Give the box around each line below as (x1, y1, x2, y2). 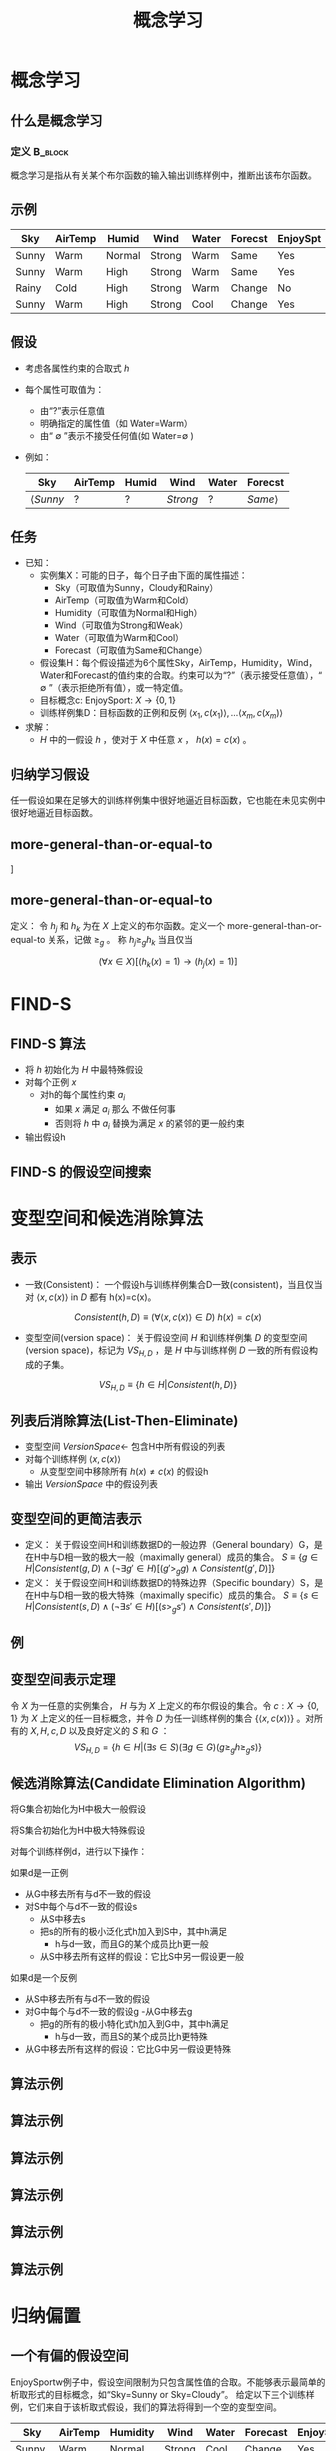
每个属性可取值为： (24, 383, 105, 395)
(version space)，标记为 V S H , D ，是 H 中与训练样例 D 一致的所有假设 (24, 1344, 310, 1358)
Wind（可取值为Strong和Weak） (54, 619, 189, 631)
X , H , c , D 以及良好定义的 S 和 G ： (29, 1724, 170, 1736)
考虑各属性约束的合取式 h (24, 362, 130, 374)
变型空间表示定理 (10, 1671, 116, 1688)
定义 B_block (10, 144, 69, 158)
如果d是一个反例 (10, 1972, 78, 1984)
